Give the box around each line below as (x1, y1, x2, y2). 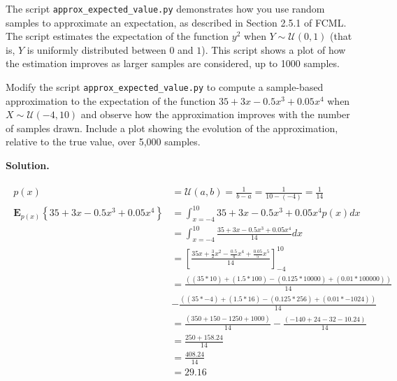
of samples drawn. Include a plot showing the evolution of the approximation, (6, 120, 338, 135)
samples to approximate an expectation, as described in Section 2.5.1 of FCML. (6, 15, 347, 29)
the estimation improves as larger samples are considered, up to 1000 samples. (6, 56, 340, 71)
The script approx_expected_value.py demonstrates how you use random (6, 1, 325, 15)
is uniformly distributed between (27, 42, 166, 57)
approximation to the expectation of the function (6, 93, 216, 108)
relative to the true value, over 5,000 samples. (6, 134, 201, 149)
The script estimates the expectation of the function (6, 29, 229, 43)
